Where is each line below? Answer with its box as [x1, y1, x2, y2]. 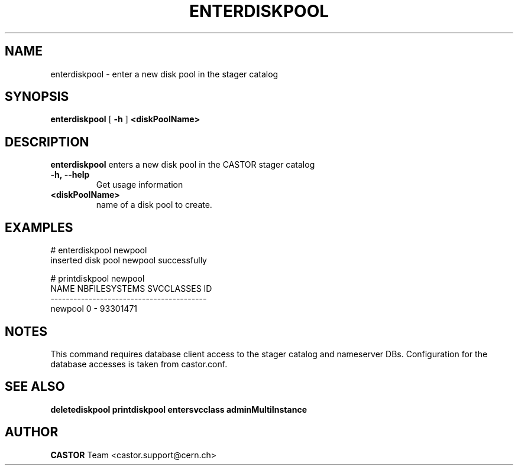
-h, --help [50, 169, 90, 180]
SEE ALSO [5, 379, 65, 394]
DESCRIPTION [5, 134, 89, 149]
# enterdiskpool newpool [50, 245, 147, 256]
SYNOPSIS [5, 89, 69, 105]
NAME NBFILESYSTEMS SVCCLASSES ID [50, 283, 212, 294]
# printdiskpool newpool [50, 273, 145, 284]
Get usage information [96, 179, 183, 190]
